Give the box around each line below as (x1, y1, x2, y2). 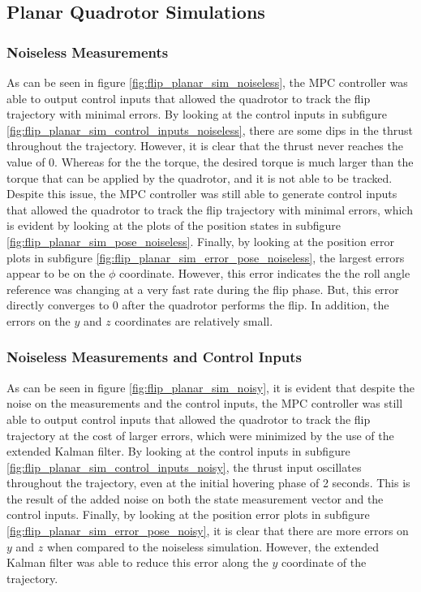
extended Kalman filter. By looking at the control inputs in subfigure (6, 443, 350, 460)
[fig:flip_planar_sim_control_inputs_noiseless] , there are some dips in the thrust (6, 121, 413, 138)
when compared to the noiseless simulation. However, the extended (46, 538, 380, 555)
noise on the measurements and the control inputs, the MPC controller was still (6, 395, 403, 412)
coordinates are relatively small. (114, 312, 273, 329)
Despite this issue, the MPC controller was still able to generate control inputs (6, 185, 397, 202)
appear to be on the (6, 265, 105, 282)
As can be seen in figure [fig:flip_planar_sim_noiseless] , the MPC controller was (6, 74, 408, 90)
